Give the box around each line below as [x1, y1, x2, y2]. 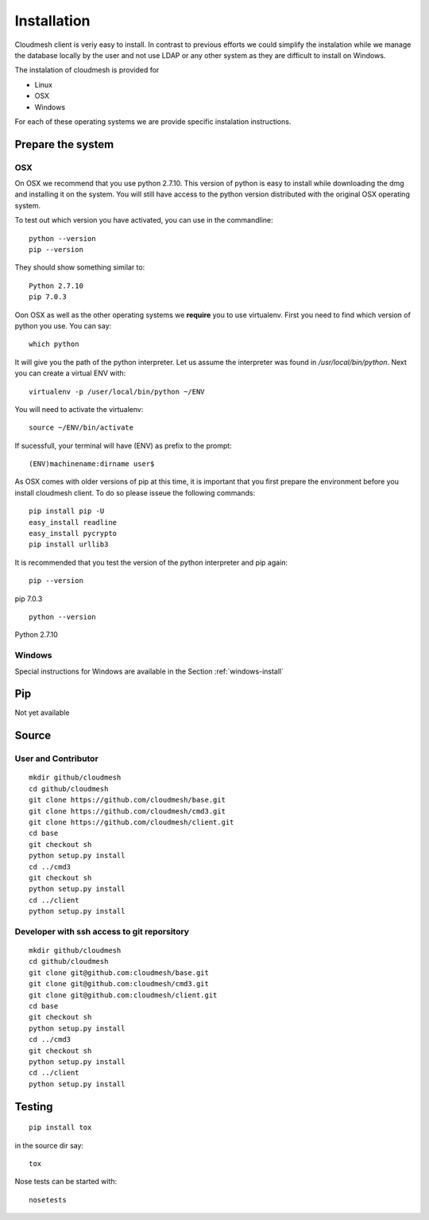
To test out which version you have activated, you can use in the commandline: [14, 216, 273, 225]
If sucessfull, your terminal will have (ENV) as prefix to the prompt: [14, 441, 232, 450]
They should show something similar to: [14, 262, 145, 272]
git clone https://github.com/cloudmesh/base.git [29, 795, 226, 805]
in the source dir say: [14, 1140, 83, 1150]
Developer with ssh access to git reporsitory [14, 926, 190, 937]
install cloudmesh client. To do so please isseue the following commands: [14, 488, 256, 497]
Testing [14, 1100, 53, 1113]
